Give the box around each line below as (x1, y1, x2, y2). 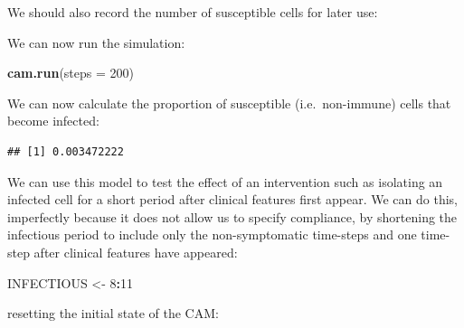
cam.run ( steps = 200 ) (7, 63, 135, 82)
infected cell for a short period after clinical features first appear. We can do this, (7, 190, 458, 209)
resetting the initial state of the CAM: (7, 304, 219, 323)
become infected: (7, 111, 99, 130)
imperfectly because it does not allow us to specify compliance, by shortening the (7, 207, 458, 226)
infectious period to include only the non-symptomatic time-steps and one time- (7, 225, 450, 244)
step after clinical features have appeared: (7, 242, 238, 261)
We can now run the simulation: (7, 33, 185, 52)
